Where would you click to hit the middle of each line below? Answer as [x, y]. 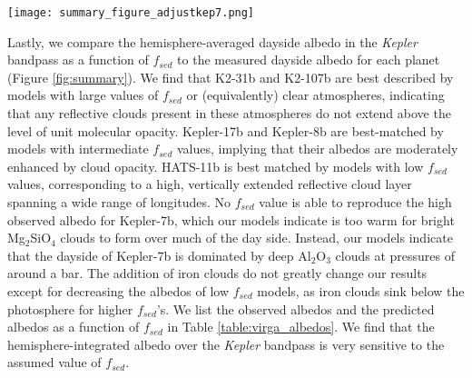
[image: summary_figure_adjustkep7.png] [131, 13]
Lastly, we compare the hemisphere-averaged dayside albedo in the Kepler [212, 41]
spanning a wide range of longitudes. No [119, 202]
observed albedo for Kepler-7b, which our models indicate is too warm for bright [231, 219]
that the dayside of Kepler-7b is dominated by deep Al [159, 255]
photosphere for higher [70, 308]
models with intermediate [78, 149]
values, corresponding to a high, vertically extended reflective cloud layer [210, 184]
